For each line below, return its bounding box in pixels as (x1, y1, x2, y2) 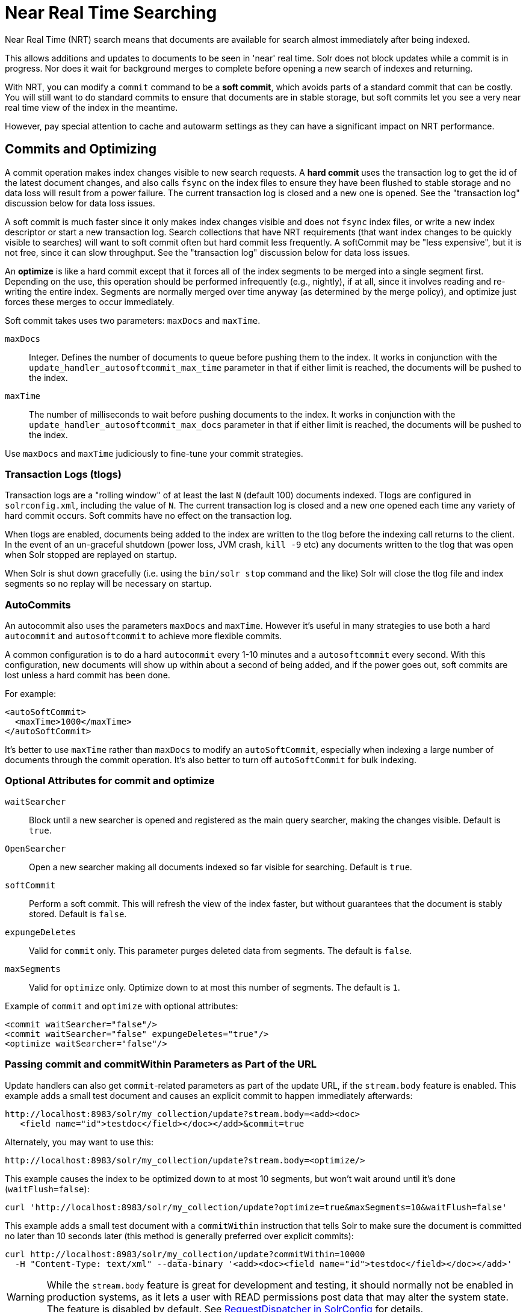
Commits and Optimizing (5, 141, 156, 157)
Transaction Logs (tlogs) (5, 468, 122, 480)
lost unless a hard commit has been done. (5, 670, 170, 681)
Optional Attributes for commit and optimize (5, 775, 215, 787)
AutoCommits (5, 598, 71, 611)
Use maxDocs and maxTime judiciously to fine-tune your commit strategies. (5, 448, 303, 459)
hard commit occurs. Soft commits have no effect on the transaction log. (5, 510, 292, 521)
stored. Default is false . (29, 908, 127, 919)
